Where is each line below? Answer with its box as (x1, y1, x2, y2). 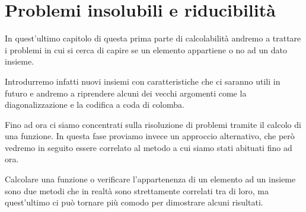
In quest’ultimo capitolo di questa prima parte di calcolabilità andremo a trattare (5, 32, 301, 44)
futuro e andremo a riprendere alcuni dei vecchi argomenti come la (5, 86, 247, 99)
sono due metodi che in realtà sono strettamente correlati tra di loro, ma (5, 184, 269, 197)
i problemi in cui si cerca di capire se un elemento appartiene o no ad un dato (5, 43, 287, 56)
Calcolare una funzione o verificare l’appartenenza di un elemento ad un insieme (5, 173, 296, 185)
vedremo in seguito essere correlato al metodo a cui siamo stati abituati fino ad (5, 141, 292, 153)
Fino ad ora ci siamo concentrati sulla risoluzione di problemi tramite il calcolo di (5, 118, 301, 130)
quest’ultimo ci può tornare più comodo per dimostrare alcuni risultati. (5, 196, 263, 208)
